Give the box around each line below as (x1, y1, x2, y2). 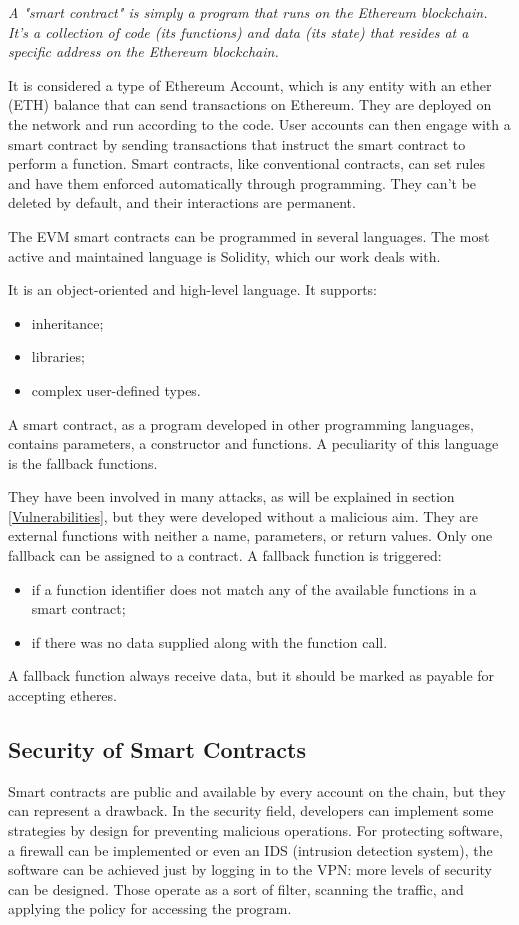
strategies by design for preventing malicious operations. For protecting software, (8, 820, 503, 841)
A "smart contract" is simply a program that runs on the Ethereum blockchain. (8, 2, 488, 22)
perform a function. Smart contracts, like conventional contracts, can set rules (8, 153, 485, 174)
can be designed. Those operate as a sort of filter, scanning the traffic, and (8, 878, 464, 899)
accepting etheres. (8, 685, 117, 706)
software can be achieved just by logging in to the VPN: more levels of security (8, 859, 492, 880)
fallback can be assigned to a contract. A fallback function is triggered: (8, 545, 442, 566)
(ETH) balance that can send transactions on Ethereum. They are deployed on (8, 94, 492, 115)
